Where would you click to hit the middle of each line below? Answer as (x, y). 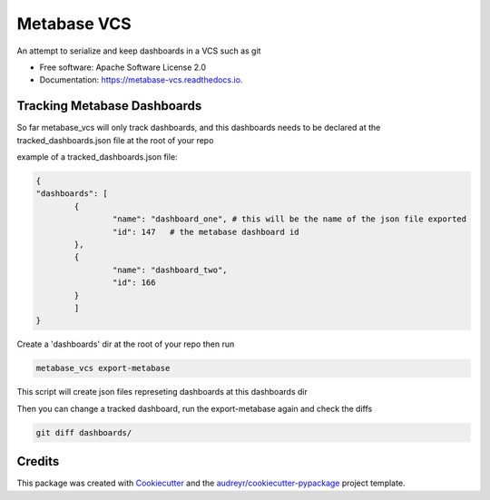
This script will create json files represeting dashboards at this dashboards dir (162, 392)
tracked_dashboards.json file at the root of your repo (115, 140)
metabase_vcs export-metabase (103, 368)
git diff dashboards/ (84, 432)
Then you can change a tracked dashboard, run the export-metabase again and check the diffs (195, 408)
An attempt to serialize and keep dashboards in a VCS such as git (139, 51)
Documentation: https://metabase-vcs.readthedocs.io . (141, 80)
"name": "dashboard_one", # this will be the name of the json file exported (289, 219)
